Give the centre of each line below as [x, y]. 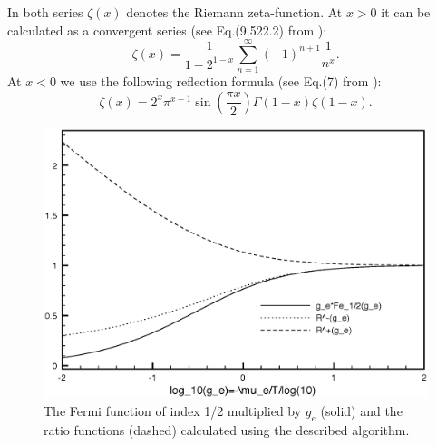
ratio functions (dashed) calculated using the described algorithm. [227, 429]
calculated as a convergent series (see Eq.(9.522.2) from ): [167, 30]
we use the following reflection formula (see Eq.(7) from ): [221, 81]
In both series [45, 12]
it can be [406, 12]
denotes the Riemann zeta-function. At [234, 12]
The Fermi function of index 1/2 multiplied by [173, 411]
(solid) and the [361, 411]
